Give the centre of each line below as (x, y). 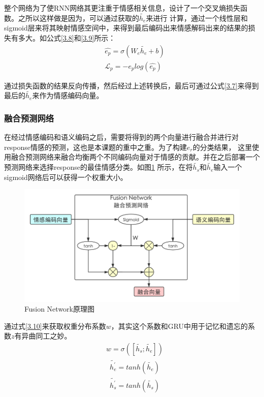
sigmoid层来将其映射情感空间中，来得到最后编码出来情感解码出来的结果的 (126, 28)
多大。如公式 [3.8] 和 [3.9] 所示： (67, 38)
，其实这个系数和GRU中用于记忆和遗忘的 (179, 326)
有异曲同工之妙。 (43, 336)
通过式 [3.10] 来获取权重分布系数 (55, 326)
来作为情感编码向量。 (68, 95)
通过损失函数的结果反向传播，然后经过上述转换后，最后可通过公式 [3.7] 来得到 (131, 85)
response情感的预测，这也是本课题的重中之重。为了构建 (95, 147)
